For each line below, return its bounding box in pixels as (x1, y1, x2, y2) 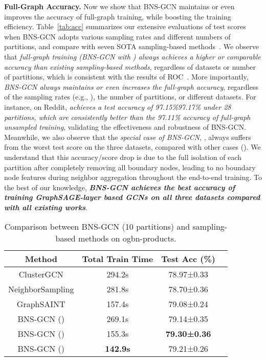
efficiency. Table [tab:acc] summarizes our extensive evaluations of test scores (4, 21, 246, 32)
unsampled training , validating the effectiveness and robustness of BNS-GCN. (4, 122, 247, 132)
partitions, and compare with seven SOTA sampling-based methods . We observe (4, 41, 259, 52)
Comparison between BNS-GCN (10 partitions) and (4, 220, 190, 233)
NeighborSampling (8, 283, 74, 295)
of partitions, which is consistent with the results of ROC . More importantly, (4, 71, 249, 82)
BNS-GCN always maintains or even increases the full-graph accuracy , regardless (4, 81, 259, 92)
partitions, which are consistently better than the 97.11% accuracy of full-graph (4, 111, 251, 122)
